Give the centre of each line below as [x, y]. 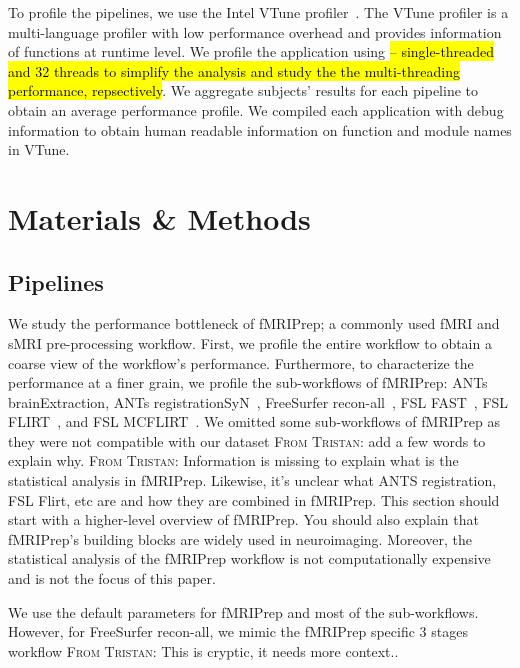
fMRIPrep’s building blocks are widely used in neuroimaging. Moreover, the [240, 538]
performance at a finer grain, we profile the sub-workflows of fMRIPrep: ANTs [248, 382]
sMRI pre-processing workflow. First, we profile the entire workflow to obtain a [250, 342]
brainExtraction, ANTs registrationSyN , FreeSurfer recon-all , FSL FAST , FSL [258, 401]
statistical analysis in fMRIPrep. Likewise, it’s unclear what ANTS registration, [252, 480]
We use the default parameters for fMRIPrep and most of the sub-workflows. [243, 611]
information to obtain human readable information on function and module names [260, 129]
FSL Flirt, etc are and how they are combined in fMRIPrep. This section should [254, 499]
